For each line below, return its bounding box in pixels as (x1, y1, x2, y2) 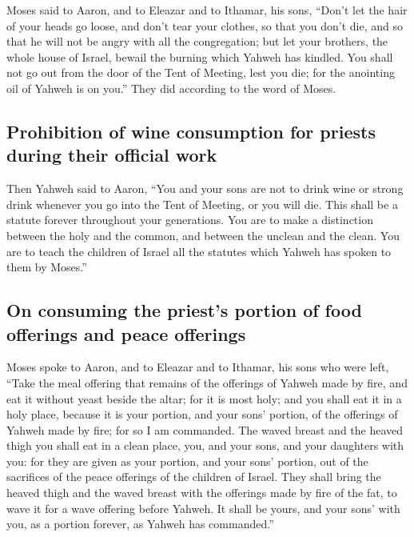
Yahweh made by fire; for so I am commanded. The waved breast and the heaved (6, 421, 404, 438)
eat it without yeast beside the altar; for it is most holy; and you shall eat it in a (6, 390, 402, 407)
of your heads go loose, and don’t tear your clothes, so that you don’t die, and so (6, 17, 403, 34)
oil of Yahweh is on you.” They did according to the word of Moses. (6, 79, 336, 96)
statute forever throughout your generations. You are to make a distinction (6, 211, 373, 228)
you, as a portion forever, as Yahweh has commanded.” (6, 515, 274, 532)
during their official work (6, 142, 217, 167)
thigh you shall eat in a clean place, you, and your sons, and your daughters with (6, 437, 404, 454)
